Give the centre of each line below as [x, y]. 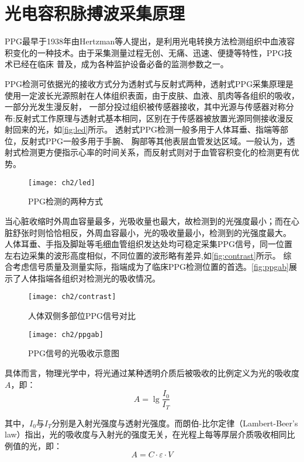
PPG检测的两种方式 [66, 201]
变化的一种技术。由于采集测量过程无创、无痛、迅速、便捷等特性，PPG [148, 52]
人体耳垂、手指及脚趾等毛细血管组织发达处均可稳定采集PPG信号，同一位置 [149, 244]
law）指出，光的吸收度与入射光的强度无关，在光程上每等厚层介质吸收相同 [146, 434]
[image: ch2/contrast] [72, 297]
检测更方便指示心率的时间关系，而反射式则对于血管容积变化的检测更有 [156, 152]
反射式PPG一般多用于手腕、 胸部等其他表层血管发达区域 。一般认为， [154, 140]
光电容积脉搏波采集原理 [95, 13]
